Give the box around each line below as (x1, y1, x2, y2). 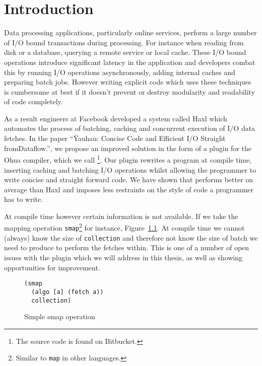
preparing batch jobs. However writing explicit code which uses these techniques (4, 77, 251, 87)
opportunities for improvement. (4, 262, 100, 272)
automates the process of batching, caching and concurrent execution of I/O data (4, 123, 255, 133)
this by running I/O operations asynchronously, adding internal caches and (4, 66, 235, 77)
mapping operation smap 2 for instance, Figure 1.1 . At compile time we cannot (4, 221, 245, 233)
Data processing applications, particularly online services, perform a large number (4, 27, 257, 38)
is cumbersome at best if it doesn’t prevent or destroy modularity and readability (4, 86, 255, 97)
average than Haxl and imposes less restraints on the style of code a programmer (4, 184, 253, 194)
